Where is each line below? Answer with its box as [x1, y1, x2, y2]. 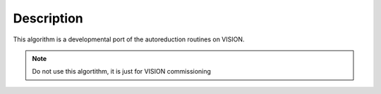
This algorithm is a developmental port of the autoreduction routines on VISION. [13, 35, 245, 43]
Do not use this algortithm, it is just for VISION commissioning [32, 67, 212, 76]
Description [13, 11, 84, 26]
